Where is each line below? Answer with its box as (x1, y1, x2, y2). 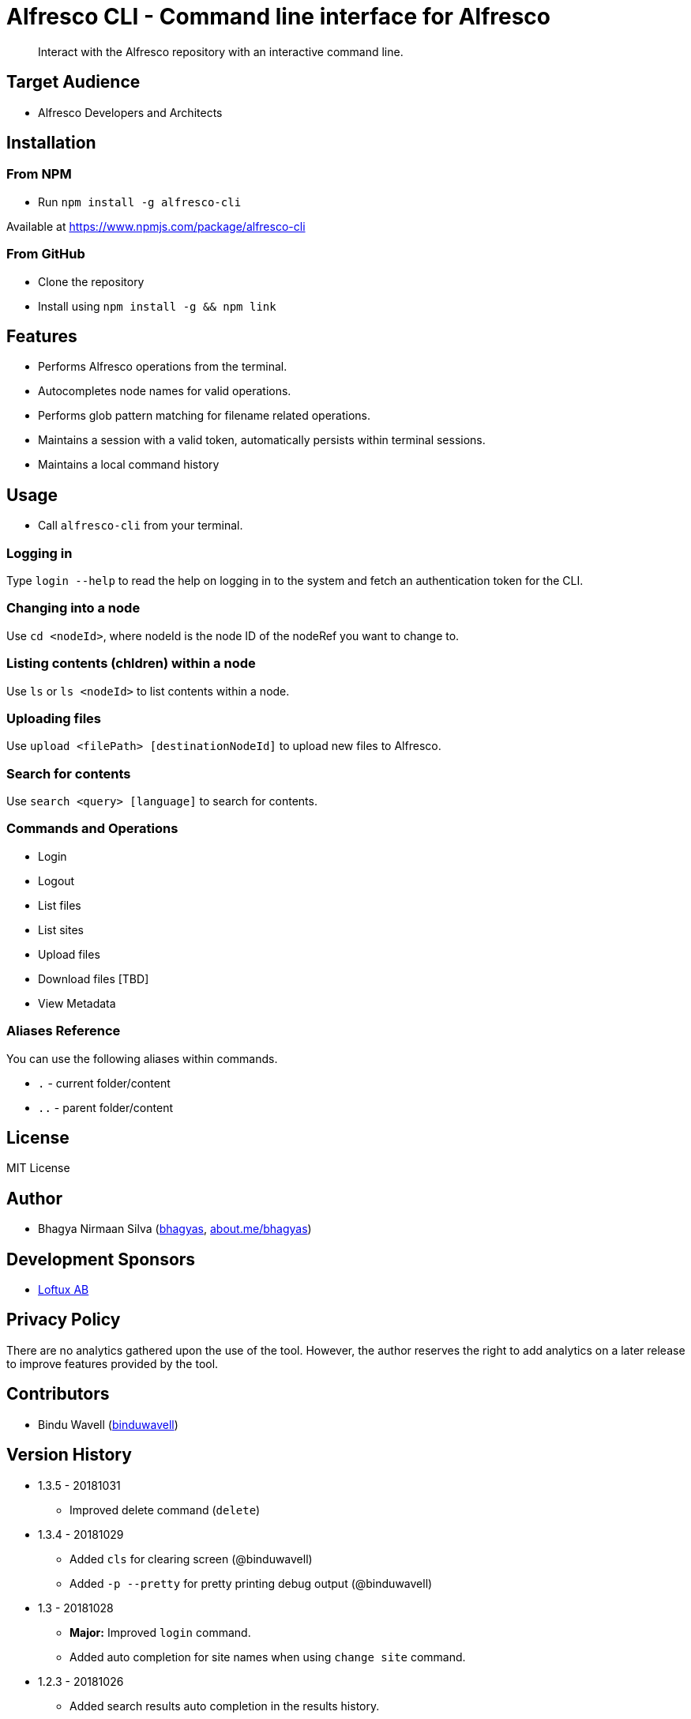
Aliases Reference (6, 1023, 121, 1039)
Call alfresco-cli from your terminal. (38, 518, 243, 533)
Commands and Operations (6, 820, 178, 837)
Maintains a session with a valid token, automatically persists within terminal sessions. (38, 433, 486, 447)
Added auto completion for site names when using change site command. (69, 1649, 466, 1664)
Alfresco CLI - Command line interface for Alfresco (6, 3, 551, 30)
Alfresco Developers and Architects (38, 105, 223, 119)
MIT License (6, 1161, 70, 1175)
